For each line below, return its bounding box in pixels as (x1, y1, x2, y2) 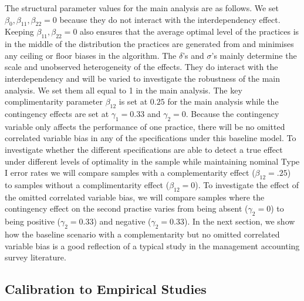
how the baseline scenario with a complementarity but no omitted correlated (5, 228, 280, 240)
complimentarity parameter (5, 95, 103, 108)
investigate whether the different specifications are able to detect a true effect (5, 143, 283, 155)
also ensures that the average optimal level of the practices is (80, 25, 299, 38)
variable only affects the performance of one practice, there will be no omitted (5, 120, 285, 132)
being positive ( (5, 215, 60, 228)
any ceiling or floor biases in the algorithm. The (5, 49, 177, 61)
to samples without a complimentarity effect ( (5, 178, 170, 190)
